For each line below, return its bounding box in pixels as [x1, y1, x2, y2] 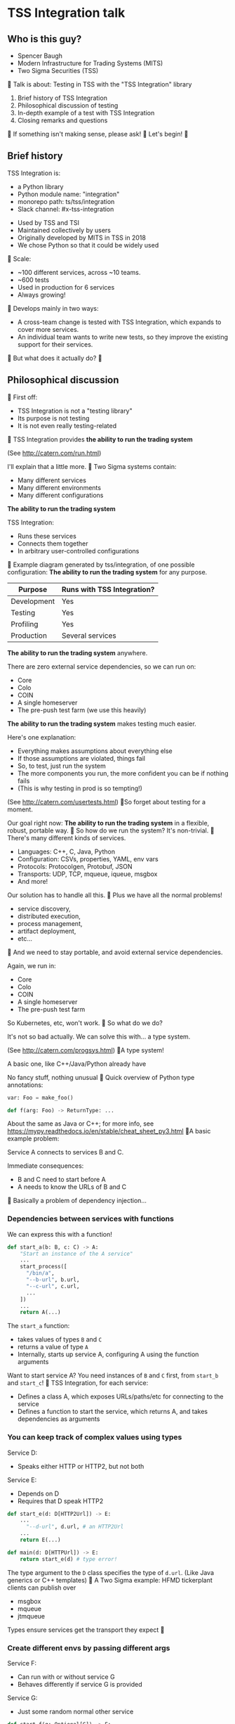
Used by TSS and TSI [17, 218, 79, 226]
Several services [61, 631, 117, 641]
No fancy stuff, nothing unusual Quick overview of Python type [7, 1073, 195, 1081]
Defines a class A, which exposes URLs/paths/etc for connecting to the [17, 1392, 224, 1401]
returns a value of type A [17, 1343, 89, 1351]
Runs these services [17, 532, 77, 540]
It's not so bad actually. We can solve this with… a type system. [7, 1032, 191, 1041]
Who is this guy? [7, 33, 82, 45]
